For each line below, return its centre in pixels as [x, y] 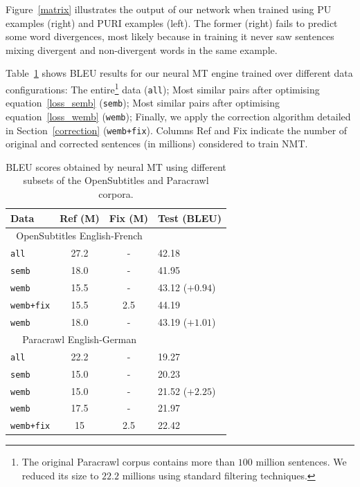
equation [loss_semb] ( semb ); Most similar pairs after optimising [143, 103]
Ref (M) [80, 218]
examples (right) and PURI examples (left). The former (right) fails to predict [172, 22]
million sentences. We [301, 462]
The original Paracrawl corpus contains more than [128, 462]
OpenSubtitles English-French [79, 236]
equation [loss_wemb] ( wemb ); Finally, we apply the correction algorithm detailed [178, 116]
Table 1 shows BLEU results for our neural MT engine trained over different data [179, 73]
